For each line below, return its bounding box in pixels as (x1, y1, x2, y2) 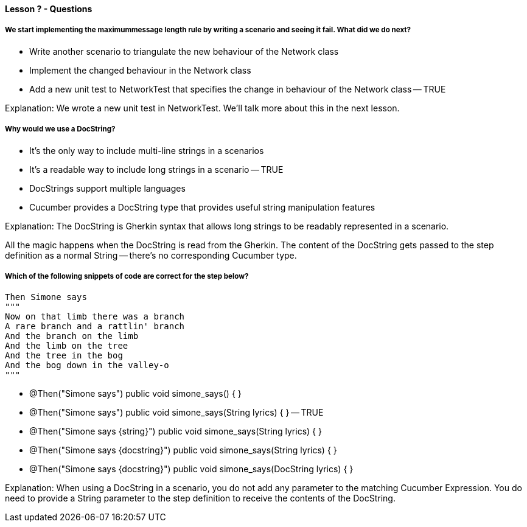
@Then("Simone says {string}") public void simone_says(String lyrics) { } (29, 426, 322, 437)
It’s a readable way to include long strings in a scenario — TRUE (29, 164, 284, 175)
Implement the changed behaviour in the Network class (29, 65, 251, 75)
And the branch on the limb (5, 331, 139, 341)
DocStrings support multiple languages (29, 183, 186, 194)
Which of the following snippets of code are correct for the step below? (5, 271, 249, 281)
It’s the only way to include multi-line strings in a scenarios (29, 145, 264, 156)
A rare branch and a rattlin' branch (5, 321, 185, 332)
